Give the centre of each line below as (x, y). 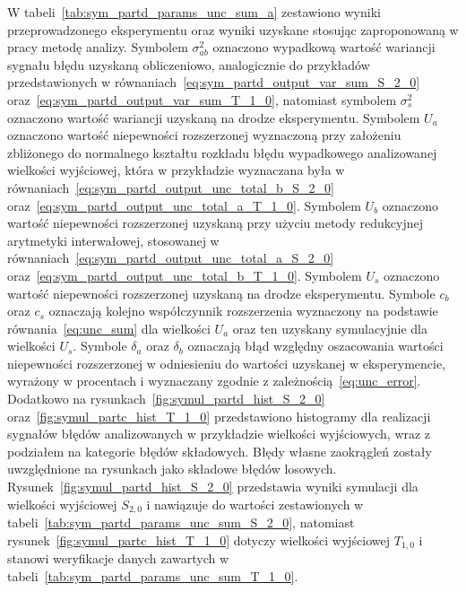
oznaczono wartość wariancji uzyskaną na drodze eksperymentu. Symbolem (214, 117)
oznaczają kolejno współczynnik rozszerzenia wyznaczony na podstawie (243, 311)
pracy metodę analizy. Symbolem (98, 47)
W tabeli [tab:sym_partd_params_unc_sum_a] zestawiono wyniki (194, 12)
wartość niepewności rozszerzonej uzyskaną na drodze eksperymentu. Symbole (221, 293)
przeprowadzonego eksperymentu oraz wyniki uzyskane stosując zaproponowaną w (233, 29)
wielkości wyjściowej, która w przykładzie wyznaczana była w (176, 170)
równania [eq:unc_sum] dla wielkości (109, 328)
